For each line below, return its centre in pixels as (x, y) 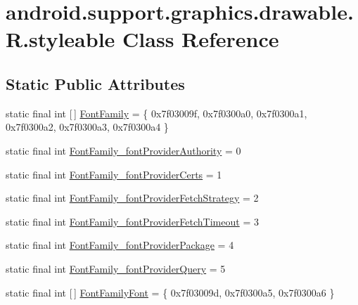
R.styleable (60, 39)
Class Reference (201, 39)
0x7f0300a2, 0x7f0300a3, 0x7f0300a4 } (87, 127)
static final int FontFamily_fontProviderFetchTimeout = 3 (132, 221)
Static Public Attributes (95, 83)
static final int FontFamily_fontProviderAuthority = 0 (123, 150)
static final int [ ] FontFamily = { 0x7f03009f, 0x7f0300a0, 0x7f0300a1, (156, 113)
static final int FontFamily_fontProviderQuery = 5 (116, 268)
